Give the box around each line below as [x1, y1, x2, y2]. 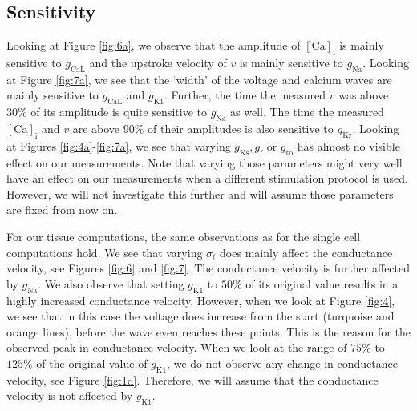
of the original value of [36, 354, 148, 371]
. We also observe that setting [38, 275, 184, 292]
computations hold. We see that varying [6, 244, 203, 260]
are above [72, 119, 120, 136]
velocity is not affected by [6, 387, 133, 404]
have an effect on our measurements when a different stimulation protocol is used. [6, 170, 408, 187]
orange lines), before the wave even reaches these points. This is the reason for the [6, 323, 411, 340]
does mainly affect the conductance [220, 244, 393, 260]
